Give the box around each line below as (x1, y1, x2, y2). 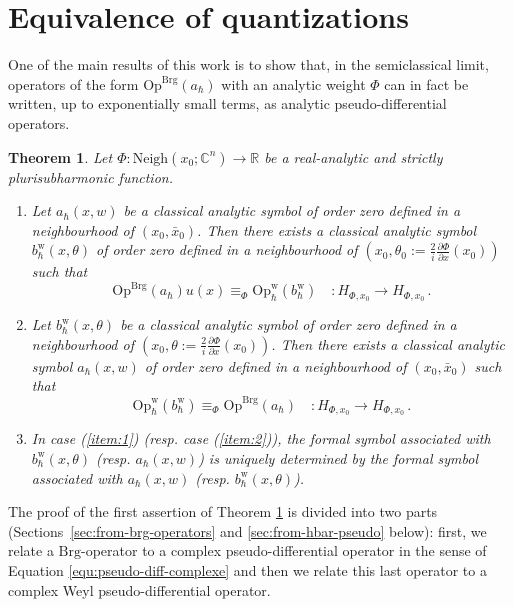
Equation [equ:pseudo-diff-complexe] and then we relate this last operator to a (8, 559, 487, 580)
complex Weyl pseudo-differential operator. (8, 579, 271, 600)
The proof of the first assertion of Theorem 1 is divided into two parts (8, 501, 438, 522)
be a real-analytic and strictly (264, 146, 443, 167)
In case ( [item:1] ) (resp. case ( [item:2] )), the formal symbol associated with (31, 428, 491, 449)
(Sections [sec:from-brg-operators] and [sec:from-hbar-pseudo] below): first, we (8, 520, 487, 541)
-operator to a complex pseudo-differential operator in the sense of (81, 540, 487, 561)
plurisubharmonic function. (8, 166, 173, 187)
